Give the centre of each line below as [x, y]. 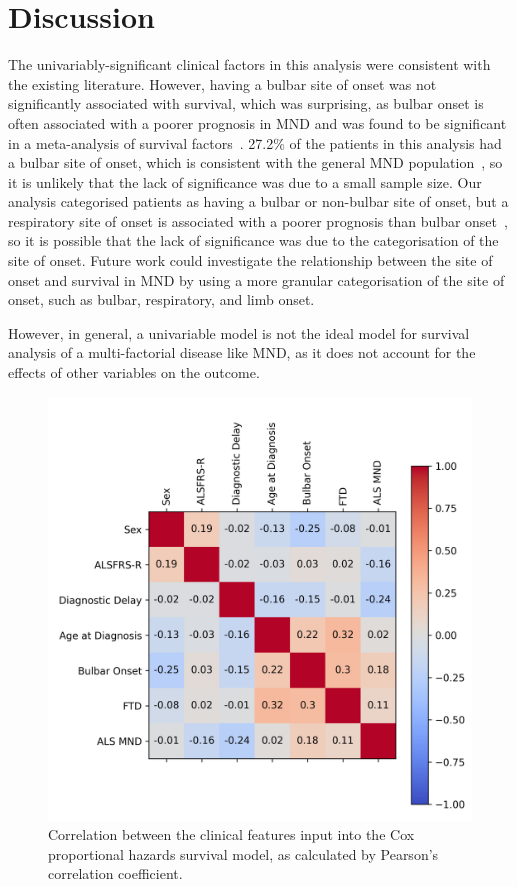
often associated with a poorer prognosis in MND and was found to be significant [257, 122]
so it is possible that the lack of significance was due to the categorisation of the [253, 240]
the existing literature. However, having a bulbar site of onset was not [222, 83]
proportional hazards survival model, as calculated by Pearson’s [243, 853]
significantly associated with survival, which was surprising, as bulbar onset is [246, 103]
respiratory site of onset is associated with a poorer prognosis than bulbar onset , [258, 220]
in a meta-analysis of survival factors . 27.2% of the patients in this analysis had [255, 142]
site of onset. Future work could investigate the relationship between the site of [250, 260]
